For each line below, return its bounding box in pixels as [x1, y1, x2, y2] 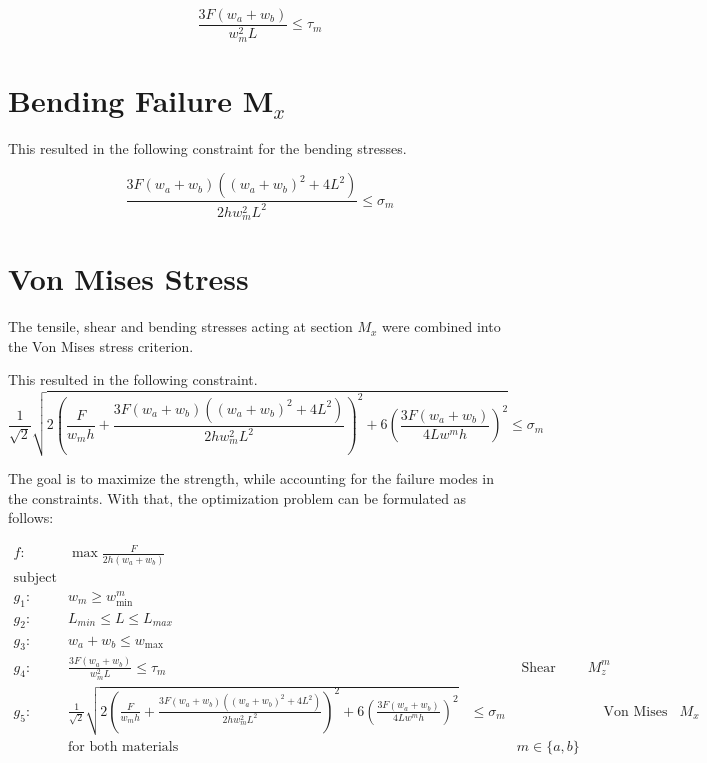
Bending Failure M [8, 79, 274, 120]
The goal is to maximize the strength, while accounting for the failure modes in [8, 468, 495, 489]
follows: [8, 507, 54, 528]
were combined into [382, 316, 501, 337]
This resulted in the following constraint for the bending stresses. [8, 137, 407, 158]
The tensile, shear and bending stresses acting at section [8, 316, 353, 337]
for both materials [68, 740, 179, 755]
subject [13, 570, 57, 585]
